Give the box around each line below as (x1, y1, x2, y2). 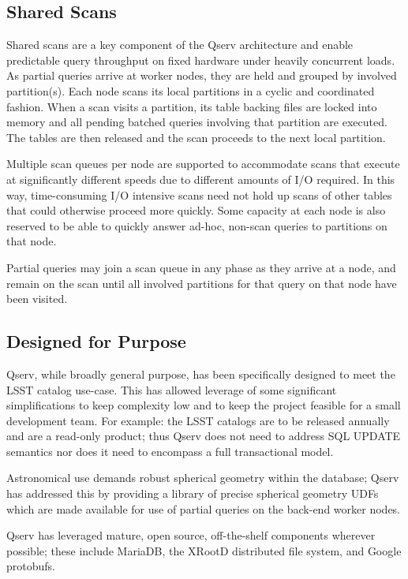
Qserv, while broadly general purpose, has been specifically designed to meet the (6, 365, 395, 382)
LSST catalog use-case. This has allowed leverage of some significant (6, 381, 337, 398)
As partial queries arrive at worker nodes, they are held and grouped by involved (6, 67, 397, 84)
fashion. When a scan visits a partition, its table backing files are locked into (6, 98, 377, 114)
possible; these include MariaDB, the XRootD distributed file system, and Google (6, 542, 402, 558)
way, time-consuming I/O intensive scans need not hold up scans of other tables (6, 186, 392, 203)
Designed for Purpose (6, 329, 186, 353)
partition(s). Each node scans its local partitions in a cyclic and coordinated (6, 82, 375, 99)
